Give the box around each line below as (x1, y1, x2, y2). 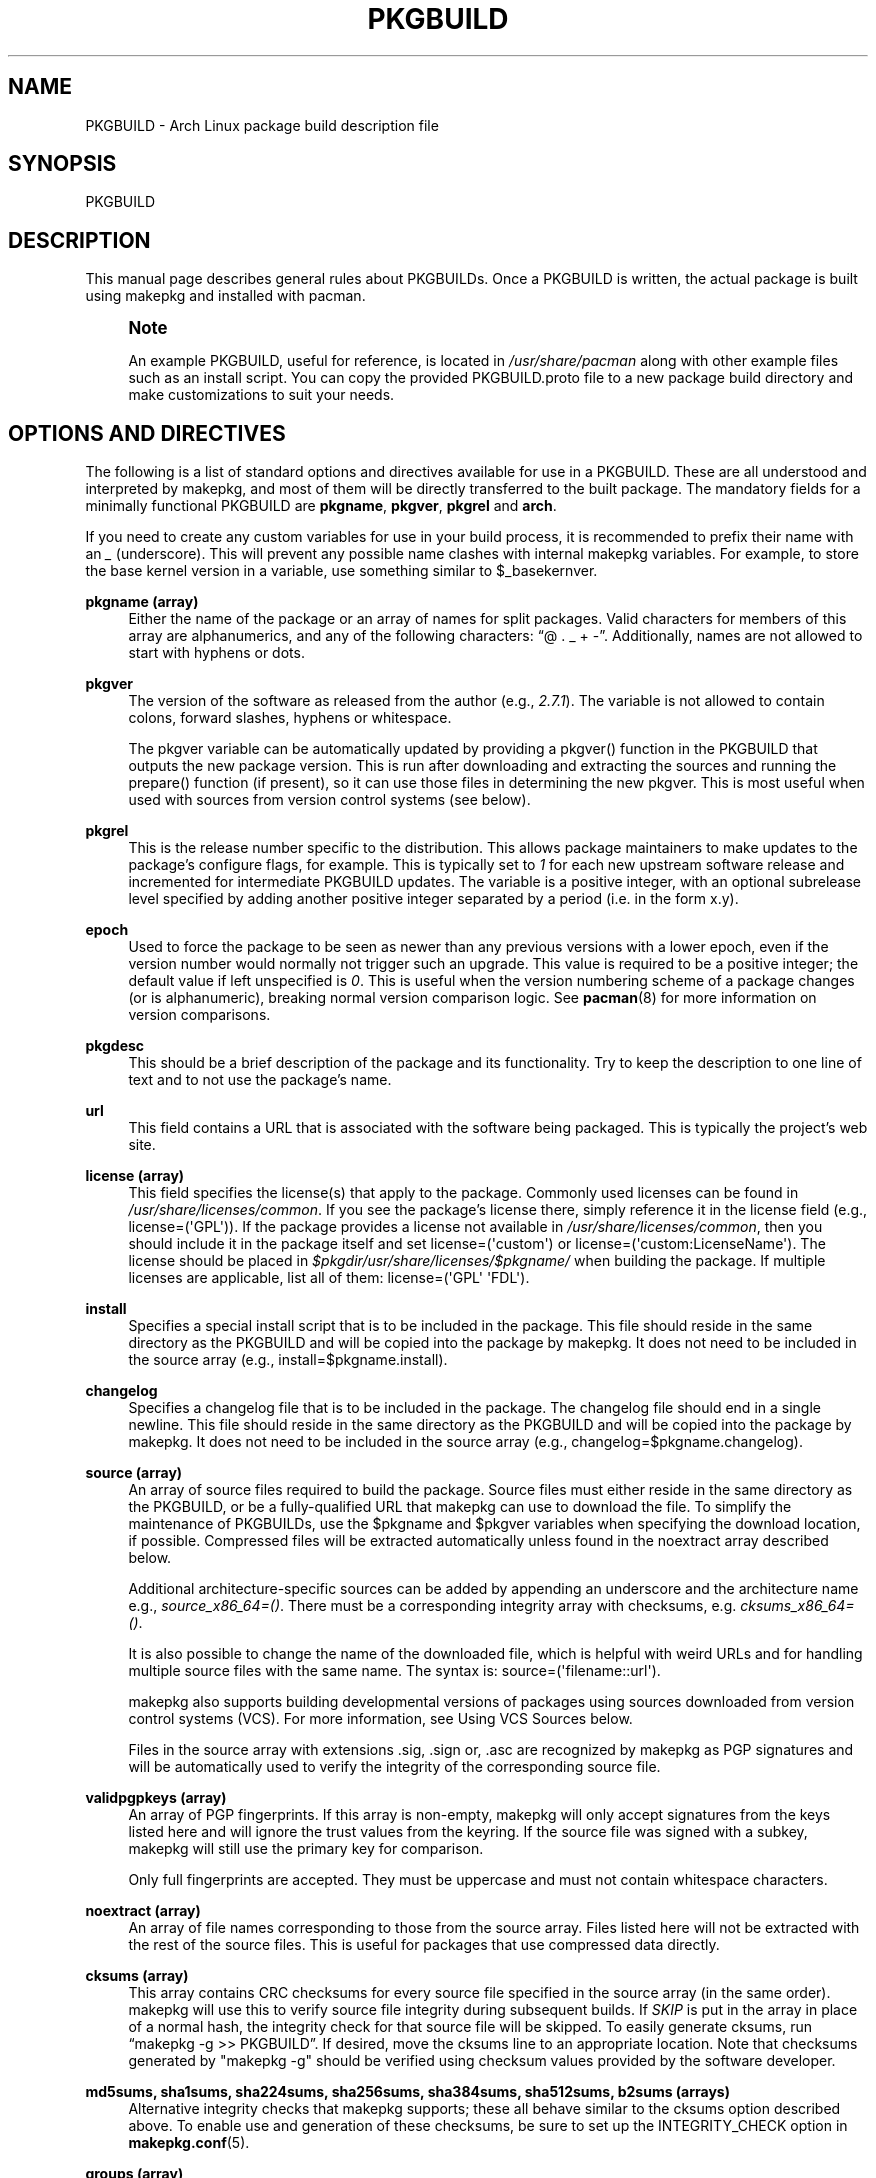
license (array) (85, 1167, 185, 1185)
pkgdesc (85, 1037, 145, 1055)
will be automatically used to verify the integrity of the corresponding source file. (128, 1758, 661, 1776)
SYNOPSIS (8, 151, 117, 177)
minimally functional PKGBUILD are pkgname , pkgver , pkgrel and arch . (85, 497, 557, 515)
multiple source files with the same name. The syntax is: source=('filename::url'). (128, 1662, 661, 1680)
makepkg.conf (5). (128, 2134, 250, 2152)
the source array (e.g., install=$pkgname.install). (128, 1351, 448, 1369)
